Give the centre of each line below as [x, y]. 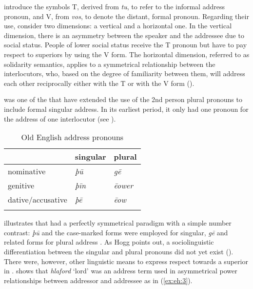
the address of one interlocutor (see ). [60, 118]
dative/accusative [38, 200]
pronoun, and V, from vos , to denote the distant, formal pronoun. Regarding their [126, 16]
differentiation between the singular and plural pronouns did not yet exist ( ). [119, 251]
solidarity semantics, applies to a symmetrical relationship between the [110, 64]
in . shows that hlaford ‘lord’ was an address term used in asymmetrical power [121, 271]
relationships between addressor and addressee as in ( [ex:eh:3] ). [98, 280]
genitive [21, 186]
